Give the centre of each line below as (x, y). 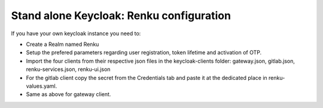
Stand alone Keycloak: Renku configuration (121, 16)
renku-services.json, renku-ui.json (68, 69)
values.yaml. (42, 86)
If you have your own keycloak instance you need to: (76, 33)
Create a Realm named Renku (63, 44)
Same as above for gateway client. (68, 94)
